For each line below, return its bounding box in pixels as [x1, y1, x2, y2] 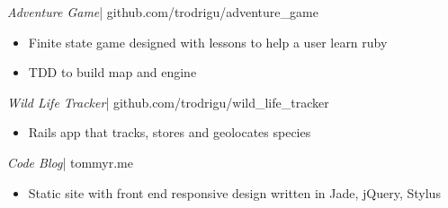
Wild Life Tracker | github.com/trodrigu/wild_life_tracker [7, 92, 329, 111]
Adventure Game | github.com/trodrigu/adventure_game [7, 3, 318, 21]
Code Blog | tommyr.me [7, 152, 133, 171]
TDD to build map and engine [28, 63, 197, 82]
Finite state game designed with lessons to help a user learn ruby [28, 32, 388, 51]
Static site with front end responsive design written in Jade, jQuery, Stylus [28, 183, 441, 202]
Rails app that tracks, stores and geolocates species [28, 123, 311, 142]
